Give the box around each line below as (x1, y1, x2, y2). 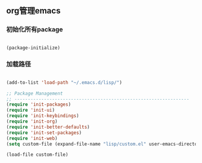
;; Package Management (6, 90, 63, 97)
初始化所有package (6, 25, 63, 34)
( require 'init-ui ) (6, 107, 55, 113)
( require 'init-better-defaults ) (6, 124, 90, 130)
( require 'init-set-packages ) (6, 129, 82, 136)
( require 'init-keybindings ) (6, 113, 79, 119)
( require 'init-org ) (6, 118, 58, 125)
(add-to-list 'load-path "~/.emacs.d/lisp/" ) (6, 79, 122, 86)
